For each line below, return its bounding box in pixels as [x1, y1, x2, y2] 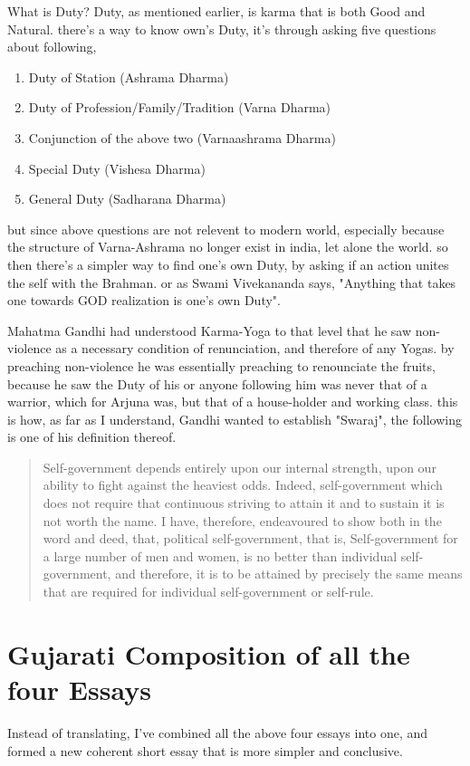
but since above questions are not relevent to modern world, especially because [7, 219, 445, 238]
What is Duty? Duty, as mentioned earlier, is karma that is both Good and [7, 2, 426, 20]
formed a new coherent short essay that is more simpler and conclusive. [7, 741, 403, 760]
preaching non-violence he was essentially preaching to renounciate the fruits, [7, 356, 436, 375]
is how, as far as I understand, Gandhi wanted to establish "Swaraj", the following [7, 409, 462, 428]
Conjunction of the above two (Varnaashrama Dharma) [28, 128, 336, 147]
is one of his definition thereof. [7, 427, 177, 446]
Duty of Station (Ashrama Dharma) [28, 67, 229, 86]
